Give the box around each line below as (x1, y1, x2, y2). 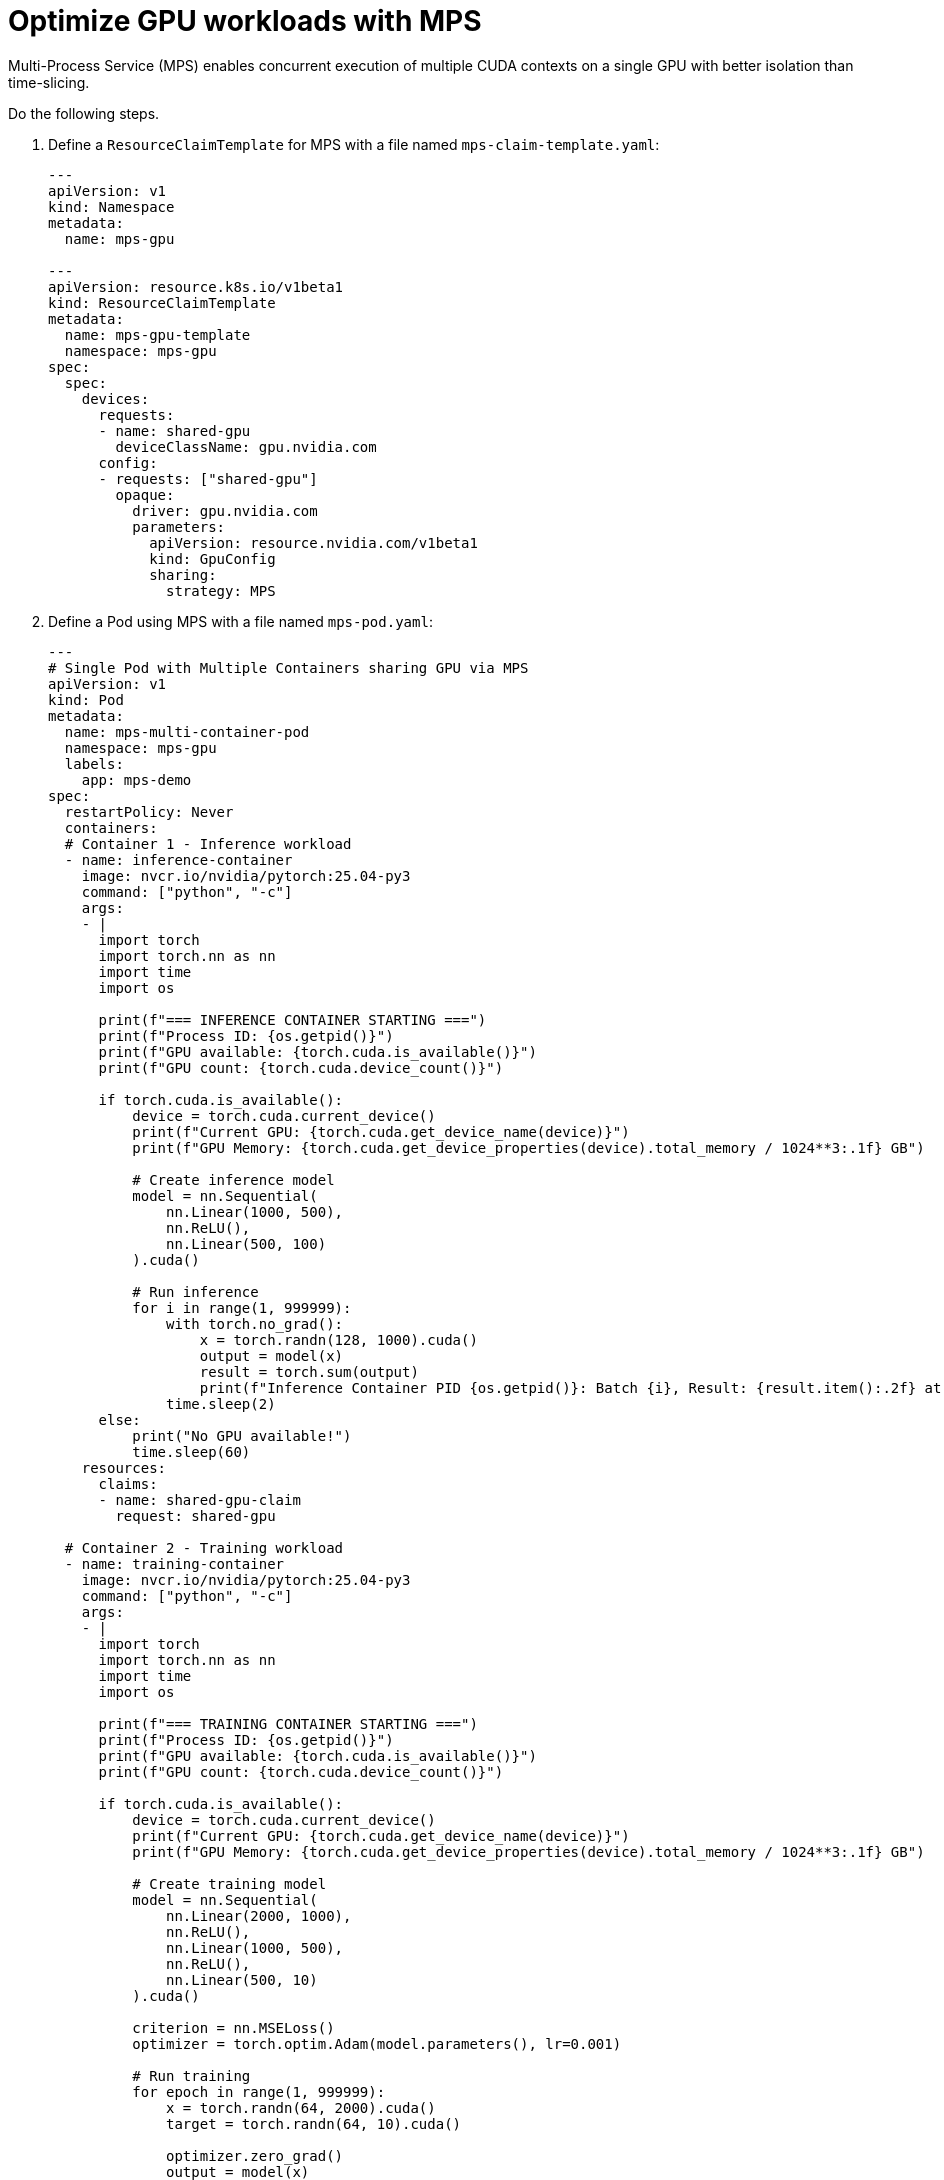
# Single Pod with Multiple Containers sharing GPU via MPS (48, 659, 529, 676)
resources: (81, 1459, 167, 1476)
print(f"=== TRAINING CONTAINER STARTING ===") (98, 1715, 478, 1732)
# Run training (132, 2067, 251, 2084)
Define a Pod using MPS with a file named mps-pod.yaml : (48, 612, 433, 630)
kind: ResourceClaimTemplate (48, 294, 276, 311)
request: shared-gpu (115, 1507, 276, 1524)
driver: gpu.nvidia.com (132, 502, 318, 519)
